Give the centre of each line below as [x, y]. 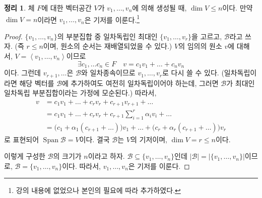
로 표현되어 [22, 139]
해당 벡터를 [37, 83]
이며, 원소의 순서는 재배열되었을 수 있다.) [108, 46]
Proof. [13, 36]
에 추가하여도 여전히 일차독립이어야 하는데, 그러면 [140, 83]
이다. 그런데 [22, 73]
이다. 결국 [94, 139]
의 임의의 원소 [200, 46]
